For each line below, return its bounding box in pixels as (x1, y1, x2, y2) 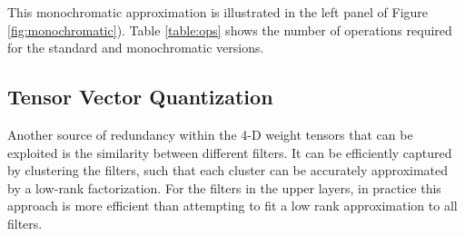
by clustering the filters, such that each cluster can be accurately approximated (7, 161, 449, 180)
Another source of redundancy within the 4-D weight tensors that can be (7, 124, 413, 143)
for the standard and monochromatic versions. (7, 38, 264, 57)
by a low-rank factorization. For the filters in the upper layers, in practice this (7, 178, 441, 197)
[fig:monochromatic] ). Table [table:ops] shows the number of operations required (7, 20, 452, 39)
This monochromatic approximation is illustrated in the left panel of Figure (7, 3, 429, 21)
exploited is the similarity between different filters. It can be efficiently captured (7, 143, 452, 162)
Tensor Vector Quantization (7, 83, 273, 111)
